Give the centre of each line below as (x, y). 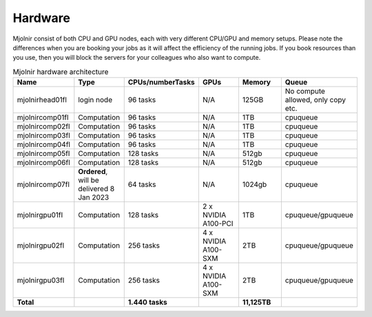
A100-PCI (218, 223)
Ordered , (93, 172)
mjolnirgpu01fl (40, 215)
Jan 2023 (94, 197)
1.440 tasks (148, 303)
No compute (305, 91)
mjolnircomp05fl (43, 153)
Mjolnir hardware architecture (61, 72)
